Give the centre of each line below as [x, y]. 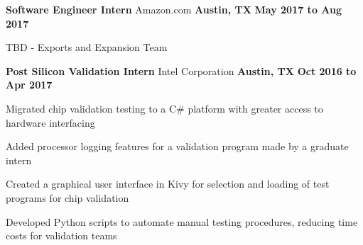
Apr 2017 [29, 85]
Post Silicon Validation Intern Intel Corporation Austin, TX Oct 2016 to [181, 70]
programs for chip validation [67, 197]
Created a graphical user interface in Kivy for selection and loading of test [168, 184]
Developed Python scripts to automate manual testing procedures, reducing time [182, 221]
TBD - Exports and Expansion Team [87, 47]
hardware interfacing [50, 122]
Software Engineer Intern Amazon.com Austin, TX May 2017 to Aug [174, 9]
